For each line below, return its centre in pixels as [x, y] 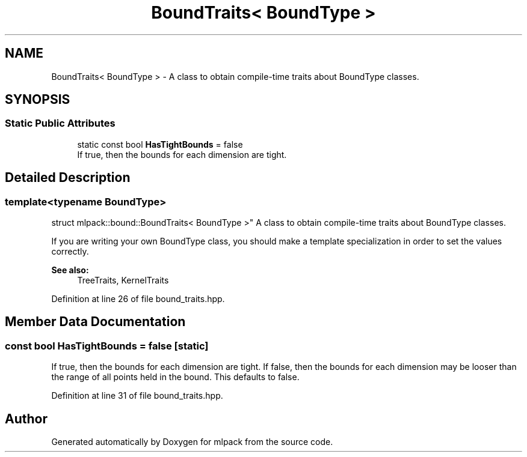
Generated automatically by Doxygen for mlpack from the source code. [192, 442]
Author [26, 419]
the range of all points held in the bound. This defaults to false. [175, 377]
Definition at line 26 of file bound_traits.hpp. [138, 299]
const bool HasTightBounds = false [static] [107, 346]
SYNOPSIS [38, 100]
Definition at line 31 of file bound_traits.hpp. [137, 396]
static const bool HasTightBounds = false [160, 144]
